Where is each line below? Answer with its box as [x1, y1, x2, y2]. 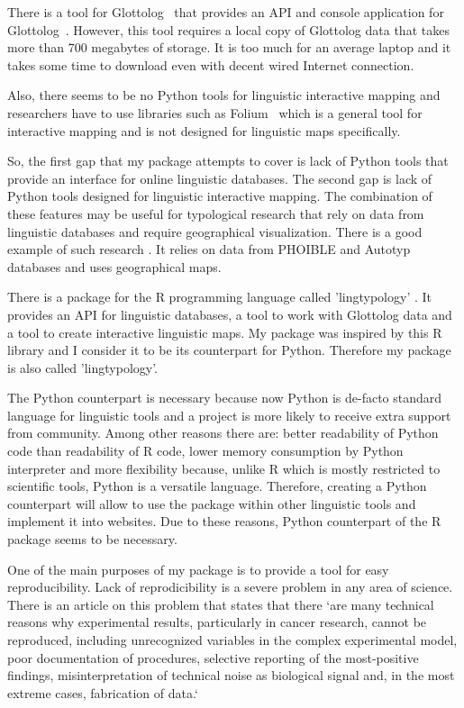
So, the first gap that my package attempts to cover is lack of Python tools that [7, 151, 449, 170]
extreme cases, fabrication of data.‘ [7, 683, 198, 702]
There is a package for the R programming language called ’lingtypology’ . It [7, 287, 432, 306]
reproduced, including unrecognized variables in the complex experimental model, [7, 631, 458, 649]
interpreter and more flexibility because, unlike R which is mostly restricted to [7, 458, 441, 477]
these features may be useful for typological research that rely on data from [7, 204, 424, 222]
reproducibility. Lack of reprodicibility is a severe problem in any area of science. [7, 577, 453, 596]
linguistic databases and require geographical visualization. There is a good [7, 222, 423, 241]
